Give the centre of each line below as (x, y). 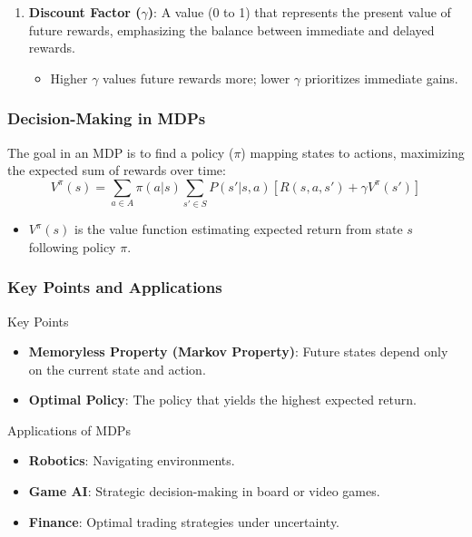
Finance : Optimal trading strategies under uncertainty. (184, 521)
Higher (69, 78)
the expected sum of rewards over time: (117, 170)
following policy (72, 246)
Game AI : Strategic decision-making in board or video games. (204, 491)
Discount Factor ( (85, 12)
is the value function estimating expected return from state (239, 229)
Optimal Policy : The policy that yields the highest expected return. (222, 400)
